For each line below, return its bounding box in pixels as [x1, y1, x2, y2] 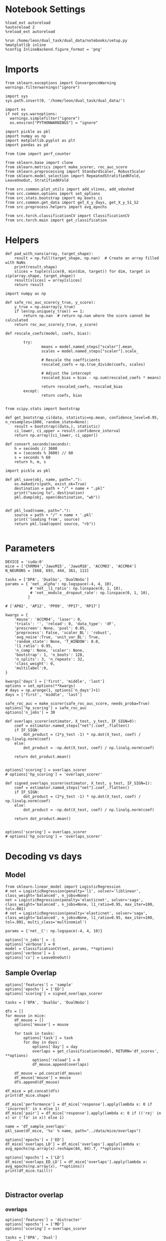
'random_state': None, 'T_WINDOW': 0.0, [14, 639, 100, 644]
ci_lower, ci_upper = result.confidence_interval [14, 428, 121, 433]
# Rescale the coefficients [41, 357, 100, 362]
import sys [5, 94, 28, 99]
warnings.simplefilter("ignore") [10, 115, 80, 121]
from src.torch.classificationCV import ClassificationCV [5, 213, 130, 218]
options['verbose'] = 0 [5, 941, 56, 947]
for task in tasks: [14, 1031, 56, 1036]
